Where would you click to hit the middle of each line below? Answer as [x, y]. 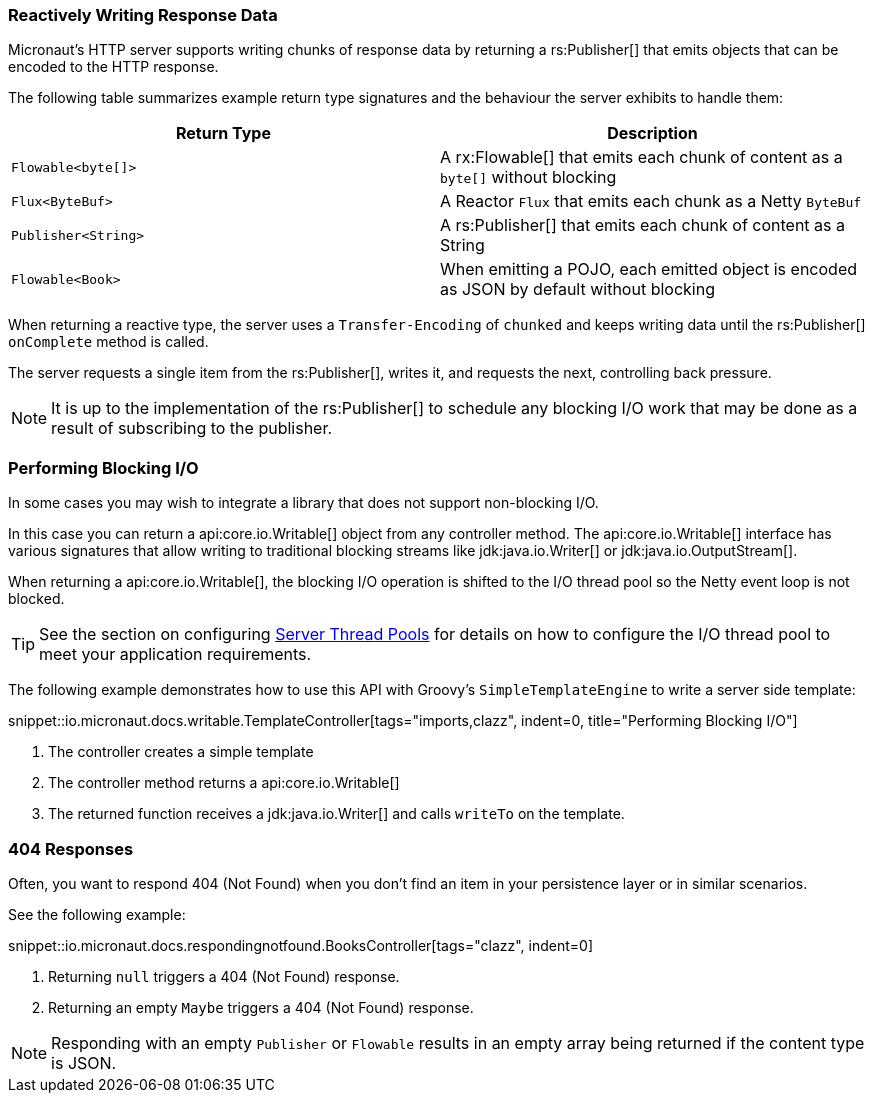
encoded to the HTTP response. [113, 67]
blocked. [36, 599]
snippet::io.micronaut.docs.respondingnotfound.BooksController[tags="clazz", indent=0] [301, 945]
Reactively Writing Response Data [143, 15]
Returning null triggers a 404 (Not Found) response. [224, 976]
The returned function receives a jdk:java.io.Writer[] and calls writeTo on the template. [336, 814]
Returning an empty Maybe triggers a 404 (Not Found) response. [261, 1007]
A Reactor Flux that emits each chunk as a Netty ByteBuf [651, 201]
